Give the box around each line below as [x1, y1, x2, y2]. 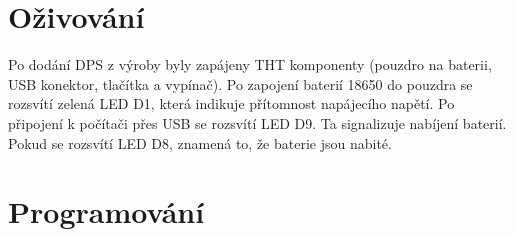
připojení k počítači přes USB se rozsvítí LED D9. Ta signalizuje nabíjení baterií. [8, 112, 507, 133]
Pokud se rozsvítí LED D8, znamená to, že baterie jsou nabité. [8, 132, 392, 153]
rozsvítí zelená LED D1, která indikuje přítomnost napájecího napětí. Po [8, 93, 455, 114]
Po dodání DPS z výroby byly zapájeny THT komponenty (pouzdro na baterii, [8, 54, 492, 75]
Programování [8, 191, 205, 232]
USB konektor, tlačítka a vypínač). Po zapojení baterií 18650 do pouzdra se [8, 73, 473, 94]
